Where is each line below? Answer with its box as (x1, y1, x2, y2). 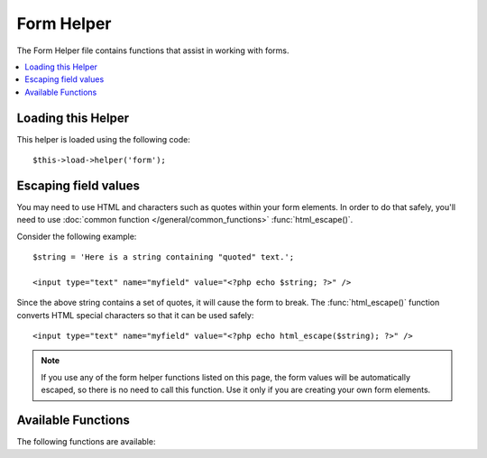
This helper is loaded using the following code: (16, 133, 191, 144)
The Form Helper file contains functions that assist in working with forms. (16, 45, 289, 56)
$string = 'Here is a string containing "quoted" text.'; (32, 252, 295, 262)
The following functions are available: (16, 436, 156, 447)
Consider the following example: (16, 231, 137, 242)
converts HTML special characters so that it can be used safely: (16, 309, 254, 320)
